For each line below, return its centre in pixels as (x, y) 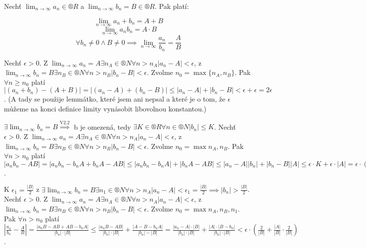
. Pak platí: (172, 6)
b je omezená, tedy (102, 126)
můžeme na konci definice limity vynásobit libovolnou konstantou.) (105, 108)
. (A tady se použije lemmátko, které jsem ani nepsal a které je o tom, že (115, 99)
